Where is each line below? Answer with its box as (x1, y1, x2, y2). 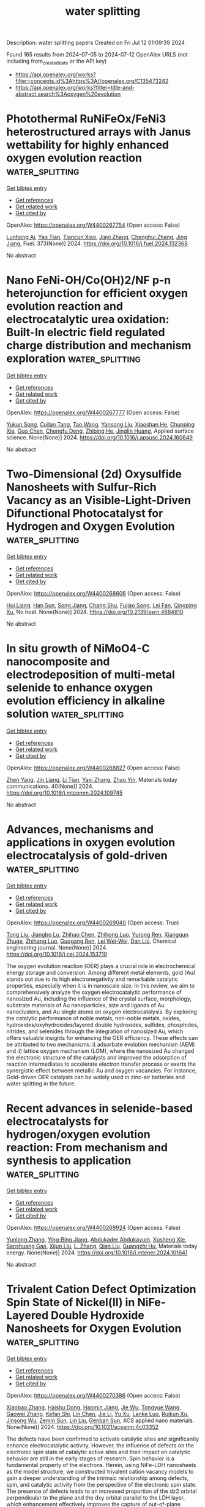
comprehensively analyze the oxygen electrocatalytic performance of (6, 988, 182, 996)
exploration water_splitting (6, 352, 141, 366)
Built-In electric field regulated (6, 326, 165, 339)
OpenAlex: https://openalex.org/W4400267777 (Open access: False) (6, 409, 180, 416)
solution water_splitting (6, 707, 124, 720)
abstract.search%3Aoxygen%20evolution (15, 90, 121, 98)
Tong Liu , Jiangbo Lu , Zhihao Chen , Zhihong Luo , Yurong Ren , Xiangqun (6, 931, 188, 938)
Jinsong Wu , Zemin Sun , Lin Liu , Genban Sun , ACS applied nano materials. (6, 1417, 195, 1424)
